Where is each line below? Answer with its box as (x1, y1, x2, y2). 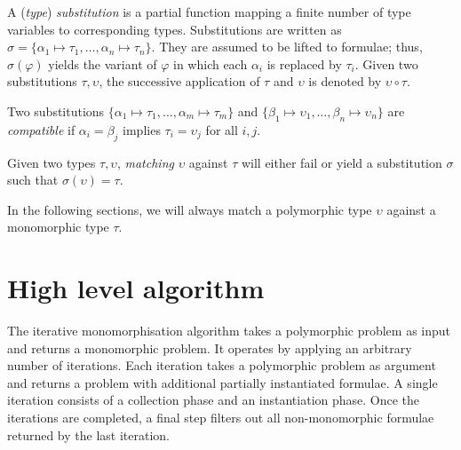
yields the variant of (48, 54, 157, 73)
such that (7, 170, 59, 189)
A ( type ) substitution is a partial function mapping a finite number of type (7, 3, 411, 20)
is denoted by (308, 72, 382, 91)
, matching (116, 153, 174, 171)
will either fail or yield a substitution (241, 153, 442, 171)
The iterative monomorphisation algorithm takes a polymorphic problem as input (7, 321, 451, 340)
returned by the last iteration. (7, 425, 170, 444)
